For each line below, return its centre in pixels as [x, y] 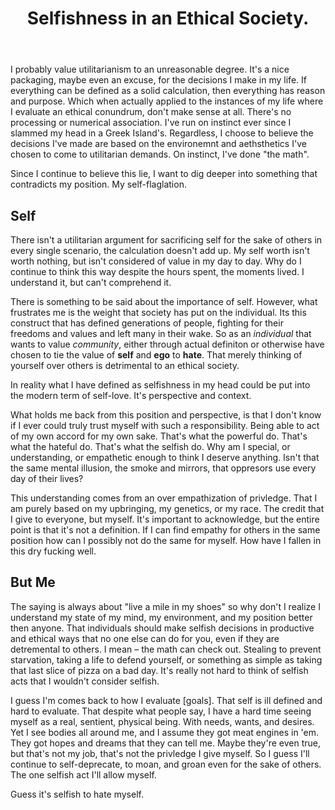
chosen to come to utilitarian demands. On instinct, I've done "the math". [160, 154]
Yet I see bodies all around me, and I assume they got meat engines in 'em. [165, 732]
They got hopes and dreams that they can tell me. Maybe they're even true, [166, 743]
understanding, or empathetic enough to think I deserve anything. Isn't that [165, 457]
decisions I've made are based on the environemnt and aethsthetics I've [158, 144]
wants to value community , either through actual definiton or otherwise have [167, 344]
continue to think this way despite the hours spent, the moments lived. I [157, 271]
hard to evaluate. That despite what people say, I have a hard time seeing [161, 711]
